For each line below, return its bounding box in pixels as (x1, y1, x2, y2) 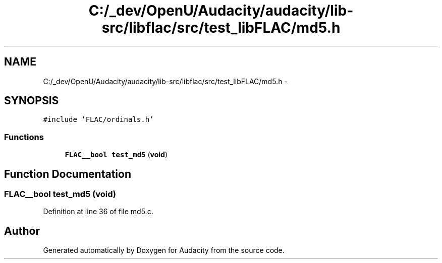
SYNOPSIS (4, 94, 59, 107)
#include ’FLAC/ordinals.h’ (43, 115, 154, 124)
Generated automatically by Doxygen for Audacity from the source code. (43, 246, 285, 255)
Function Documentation (4, 167, 131, 180)
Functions (4, 131, 44, 142)
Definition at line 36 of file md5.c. (43, 207, 153, 216)
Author (4, 224, 40, 237)
